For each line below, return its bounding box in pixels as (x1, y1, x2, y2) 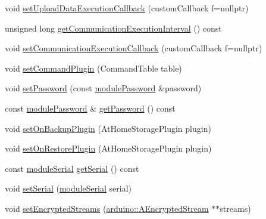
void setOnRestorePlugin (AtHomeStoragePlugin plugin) (5, 142, 212, 155)
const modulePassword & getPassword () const (5, 101, 176, 114)
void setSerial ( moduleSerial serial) (5, 182, 132, 195)
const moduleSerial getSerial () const (5, 162, 139, 174)
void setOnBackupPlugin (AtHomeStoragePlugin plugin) (5, 122, 211, 134)
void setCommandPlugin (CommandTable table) (5, 61, 182, 74)
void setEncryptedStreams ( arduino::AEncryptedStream (5, 202, 209, 214)
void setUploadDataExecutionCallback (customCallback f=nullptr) (5, 2, 249, 14)
